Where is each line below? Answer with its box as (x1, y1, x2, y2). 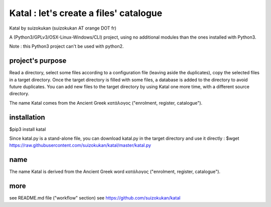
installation (9, 113, 45, 121)
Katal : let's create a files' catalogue (9, 8, 163, 19)
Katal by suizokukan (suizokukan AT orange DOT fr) (9, 25, 116, 31)
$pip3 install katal (9, 126, 46, 132)
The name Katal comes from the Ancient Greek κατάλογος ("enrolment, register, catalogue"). (9, 100, 203, 106)
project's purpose (9, 57, 67, 65)
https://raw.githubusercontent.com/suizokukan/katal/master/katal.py (9, 142, 152, 148)
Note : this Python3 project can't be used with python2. (9, 43, 124, 50)
